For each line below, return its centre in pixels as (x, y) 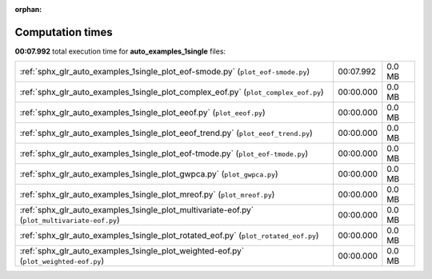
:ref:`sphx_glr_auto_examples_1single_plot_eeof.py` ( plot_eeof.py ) (142, 113)
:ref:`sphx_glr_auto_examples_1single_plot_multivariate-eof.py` (137, 210)
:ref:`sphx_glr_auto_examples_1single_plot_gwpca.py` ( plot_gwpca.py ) (149, 174)
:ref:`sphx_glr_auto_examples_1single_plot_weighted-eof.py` (132, 251)
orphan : (28, 9)
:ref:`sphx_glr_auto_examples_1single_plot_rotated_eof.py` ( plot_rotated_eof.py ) (169, 236)
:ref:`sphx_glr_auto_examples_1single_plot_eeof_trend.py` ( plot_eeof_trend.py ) (166, 134)
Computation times (64, 32)
